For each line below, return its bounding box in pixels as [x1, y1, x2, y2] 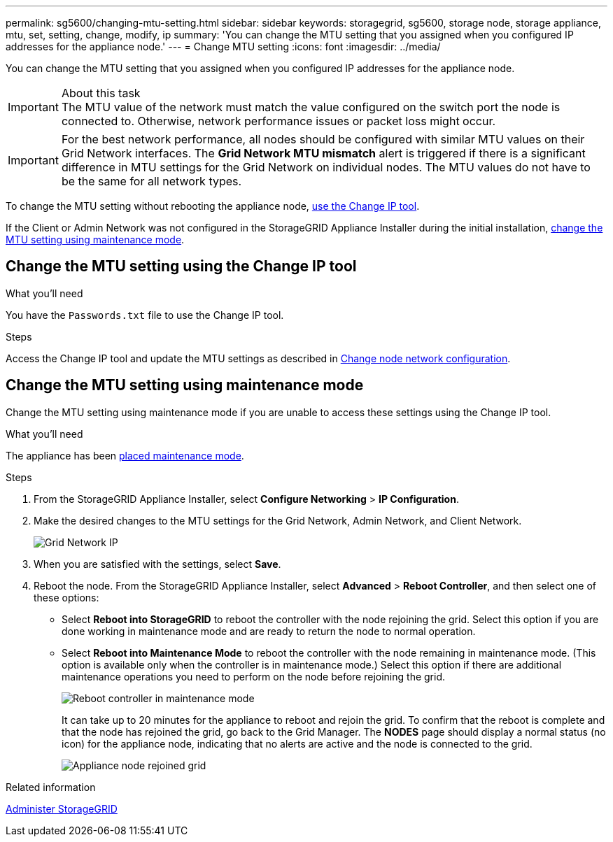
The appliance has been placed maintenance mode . [6, 449, 244, 462]
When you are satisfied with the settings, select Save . [34, 557, 281, 570]
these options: [34, 591, 99, 604]
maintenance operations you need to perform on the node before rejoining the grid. [62, 670, 446, 683]
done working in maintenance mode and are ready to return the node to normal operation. [62, 625, 476, 637]
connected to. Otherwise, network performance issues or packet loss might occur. [61, 114, 496, 128]
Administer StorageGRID [6, 802, 118, 815]
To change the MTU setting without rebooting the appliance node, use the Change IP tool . [6, 200, 420, 212]
